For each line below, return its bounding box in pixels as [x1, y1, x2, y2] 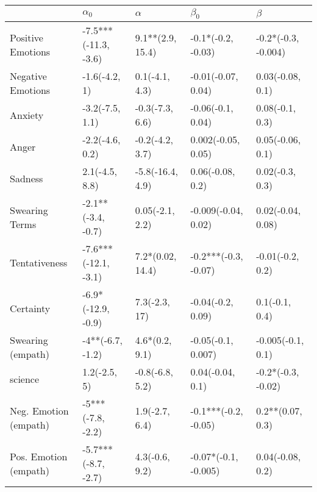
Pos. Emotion [10, 449, 68, 463]
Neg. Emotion [10, 403, 69, 418]
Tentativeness [10, 255, 68, 270]
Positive [10, 30, 43, 45]
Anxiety [10, 107, 44, 122]
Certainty [10, 301, 51, 316]
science [10, 371, 40, 386]
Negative [10, 69, 47, 84]
